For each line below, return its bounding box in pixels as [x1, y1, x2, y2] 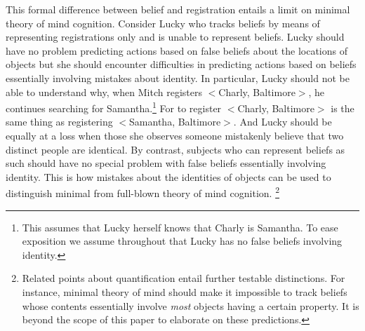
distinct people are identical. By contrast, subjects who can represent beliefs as [6, 142, 345, 156]
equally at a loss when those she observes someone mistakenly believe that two [6, 128, 344, 142]
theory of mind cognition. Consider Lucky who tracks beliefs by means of [6, 15, 320, 30]
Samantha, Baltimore [129, 114, 221, 129]
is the [331, 100, 354, 115]
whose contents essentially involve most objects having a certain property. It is [22, 298, 359, 313]
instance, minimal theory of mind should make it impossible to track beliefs [22, 285, 347, 299]
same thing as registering [6, 114, 113, 129]
